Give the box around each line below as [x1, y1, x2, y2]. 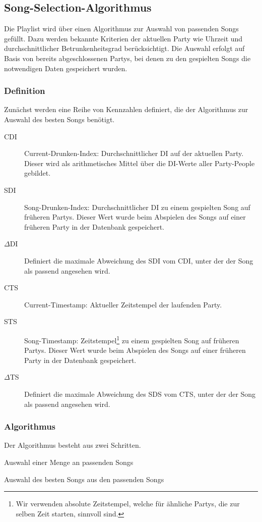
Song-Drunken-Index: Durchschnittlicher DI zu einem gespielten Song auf [24, 201, 250, 212]
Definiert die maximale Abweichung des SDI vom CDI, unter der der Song [24, 255, 253, 266]
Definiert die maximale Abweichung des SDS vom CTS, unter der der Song [24, 388, 256, 399]
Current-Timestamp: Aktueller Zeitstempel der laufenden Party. [24, 299, 222, 309]
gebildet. [24, 168, 51, 178]
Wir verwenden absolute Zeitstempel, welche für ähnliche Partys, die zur [16, 498, 240, 509]
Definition [4, 84, 45, 97]
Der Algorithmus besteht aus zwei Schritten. [4, 440, 141, 450]
